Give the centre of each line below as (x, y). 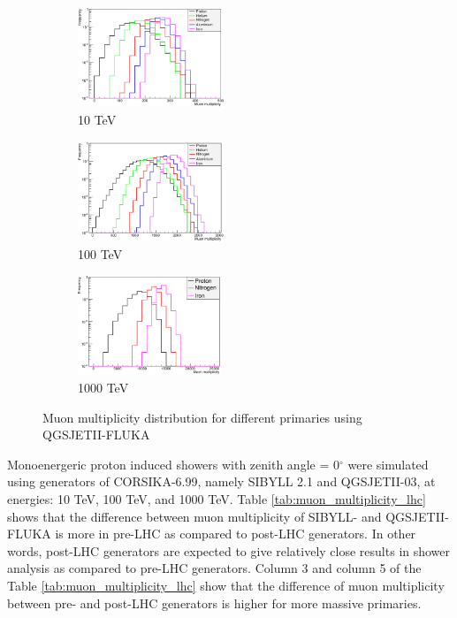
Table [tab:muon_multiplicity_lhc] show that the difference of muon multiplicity (226, 586)
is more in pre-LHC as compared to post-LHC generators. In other (236, 534)
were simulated (388, 464)
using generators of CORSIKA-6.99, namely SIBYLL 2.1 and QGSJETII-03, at (221, 481)
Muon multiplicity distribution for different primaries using (202, 417)
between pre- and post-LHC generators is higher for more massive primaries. (214, 603)
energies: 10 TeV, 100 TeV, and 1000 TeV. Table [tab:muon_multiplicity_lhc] (217, 499)
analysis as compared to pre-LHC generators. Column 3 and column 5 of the (214, 568)
